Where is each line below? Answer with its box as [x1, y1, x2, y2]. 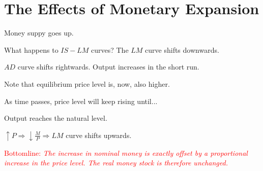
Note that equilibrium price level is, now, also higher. [4, 78, 170, 89]
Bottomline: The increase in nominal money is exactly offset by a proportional [4, 147, 248, 158]
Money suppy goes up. [4, 27, 74, 38]
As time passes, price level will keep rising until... [4, 95, 158, 106]
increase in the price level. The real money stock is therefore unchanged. [4, 157, 228, 168]
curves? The [91, 44, 129, 55]
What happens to [4, 44, 59, 55]
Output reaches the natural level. [4, 113, 107, 123]
